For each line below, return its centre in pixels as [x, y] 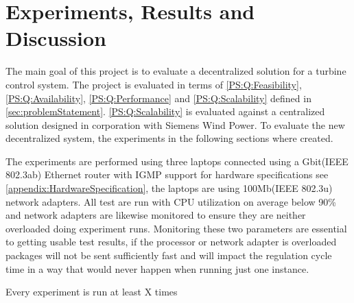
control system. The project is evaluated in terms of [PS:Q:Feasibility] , [154, 84]
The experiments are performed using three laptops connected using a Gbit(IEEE [177, 161]
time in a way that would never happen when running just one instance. [157, 268]
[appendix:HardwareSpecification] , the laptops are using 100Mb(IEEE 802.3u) [169, 188]
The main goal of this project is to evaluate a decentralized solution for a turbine [176, 71]
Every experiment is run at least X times [92, 292]
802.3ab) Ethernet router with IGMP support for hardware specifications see [167, 174]
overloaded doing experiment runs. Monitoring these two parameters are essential [176, 228]
